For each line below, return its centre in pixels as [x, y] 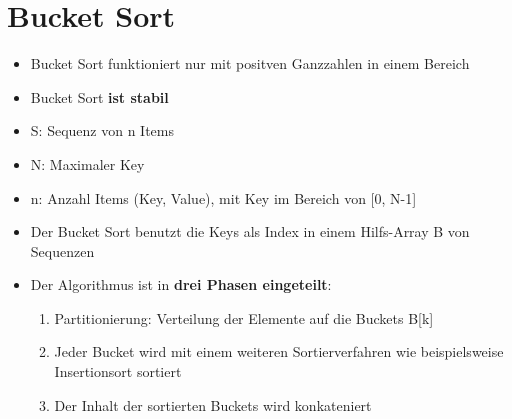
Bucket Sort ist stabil [99, 96]
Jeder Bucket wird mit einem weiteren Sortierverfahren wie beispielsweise [279, 351]
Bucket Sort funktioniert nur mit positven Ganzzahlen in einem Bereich [250, 63]
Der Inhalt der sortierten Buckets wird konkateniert [213, 404]
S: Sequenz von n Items [102, 130]
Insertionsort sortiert [118, 371]
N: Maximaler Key [87, 163]
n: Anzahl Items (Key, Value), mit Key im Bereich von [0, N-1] [223, 197]
